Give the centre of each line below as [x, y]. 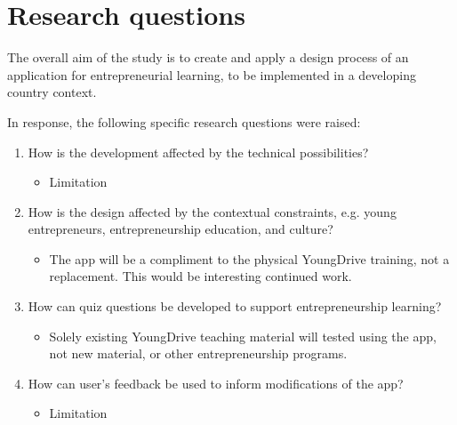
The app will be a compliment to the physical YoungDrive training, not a [249, 258]
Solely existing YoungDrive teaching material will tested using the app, [243, 336]
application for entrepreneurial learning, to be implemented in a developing [212, 74]
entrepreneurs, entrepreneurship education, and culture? [180, 229]
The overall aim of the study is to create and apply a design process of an [208, 57]
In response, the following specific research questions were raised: [184, 121]
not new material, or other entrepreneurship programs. [198, 353]
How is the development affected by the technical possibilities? [198, 152]
